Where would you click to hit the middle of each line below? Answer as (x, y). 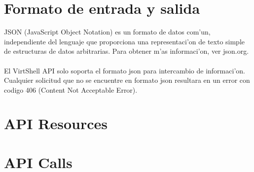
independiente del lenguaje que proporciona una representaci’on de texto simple (125, 41)
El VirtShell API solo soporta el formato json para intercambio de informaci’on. (125, 70)
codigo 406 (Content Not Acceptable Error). (71, 89)
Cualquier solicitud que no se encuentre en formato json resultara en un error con (127, 80)
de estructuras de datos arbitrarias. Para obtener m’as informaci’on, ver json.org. (127, 51)
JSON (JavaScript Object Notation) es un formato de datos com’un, (107, 32)
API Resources (56, 123)
